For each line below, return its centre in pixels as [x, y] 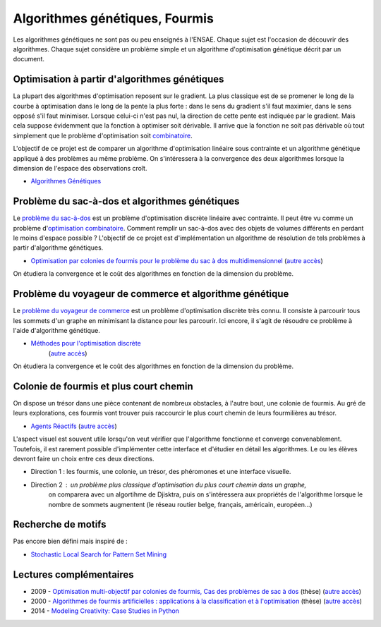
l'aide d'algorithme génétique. [56, 330]
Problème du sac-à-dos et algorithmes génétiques [126, 201]
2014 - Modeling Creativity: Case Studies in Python [105, 611]
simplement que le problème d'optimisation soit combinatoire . [103, 135]
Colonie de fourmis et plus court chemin [103, 386]
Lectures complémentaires [73, 574]
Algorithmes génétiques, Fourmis [114, 18]
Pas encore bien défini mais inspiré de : [71, 541]
